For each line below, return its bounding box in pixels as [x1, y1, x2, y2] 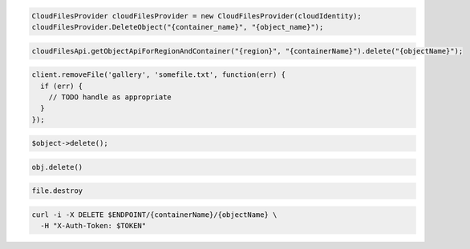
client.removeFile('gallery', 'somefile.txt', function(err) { [31, 70, 286, 79]
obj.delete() [31, 163, 83, 171]
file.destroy [31, 187, 83, 195]
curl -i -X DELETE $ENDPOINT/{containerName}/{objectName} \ [31, 211, 278, 219]
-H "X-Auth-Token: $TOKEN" [40, 221, 147, 231]
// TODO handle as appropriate [48, 92, 172, 102]
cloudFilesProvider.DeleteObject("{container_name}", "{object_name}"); [31, 22, 324, 31]
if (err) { [40, 81, 83, 90]
